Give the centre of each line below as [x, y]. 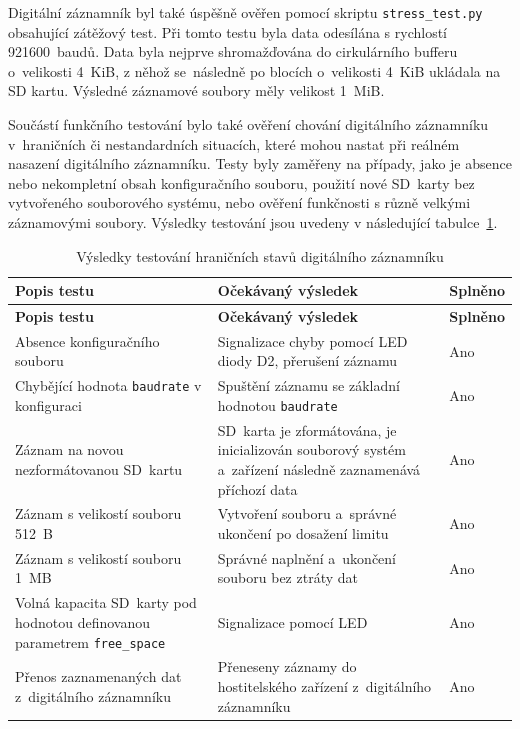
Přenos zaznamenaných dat [98, 676]
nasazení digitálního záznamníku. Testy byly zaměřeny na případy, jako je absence [260, 163]
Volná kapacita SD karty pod [106, 602]
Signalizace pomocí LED [292, 621]
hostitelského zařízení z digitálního [324, 686]
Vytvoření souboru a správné [307, 513]
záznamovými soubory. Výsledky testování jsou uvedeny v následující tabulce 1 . [253, 222]
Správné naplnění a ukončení [306, 557]
